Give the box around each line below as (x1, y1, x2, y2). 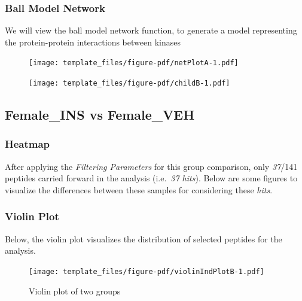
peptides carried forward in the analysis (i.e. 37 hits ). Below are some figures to (5, 172, 298, 184)
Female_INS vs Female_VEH (5, 105, 195, 124)
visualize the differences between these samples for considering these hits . (5, 183, 273, 196)
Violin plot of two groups (29, 284, 121, 297)
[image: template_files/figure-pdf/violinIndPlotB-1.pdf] (29, 267, 264, 276)
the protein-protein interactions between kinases (5, 35, 181, 48)
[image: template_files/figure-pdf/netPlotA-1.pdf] (29, 59, 239, 68)
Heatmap (5, 136, 50, 151)
